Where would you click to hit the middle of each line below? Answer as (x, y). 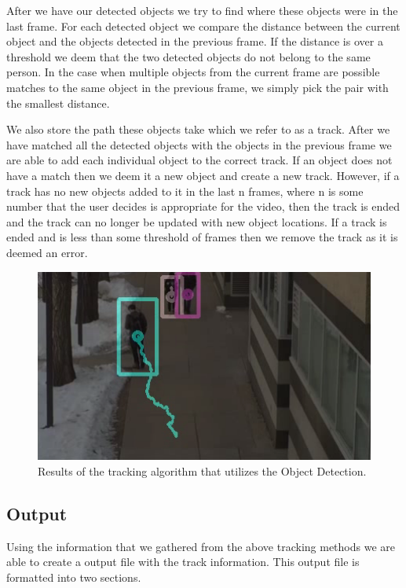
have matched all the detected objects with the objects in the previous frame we (199, 144)
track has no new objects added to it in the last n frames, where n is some (185, 191)
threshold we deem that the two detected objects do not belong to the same (188, 56)
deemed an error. (47, 252)
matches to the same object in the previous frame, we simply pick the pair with (198, 87)
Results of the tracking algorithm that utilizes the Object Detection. (202, 471)
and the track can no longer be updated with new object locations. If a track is (197, 221)
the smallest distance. (58, 103)
